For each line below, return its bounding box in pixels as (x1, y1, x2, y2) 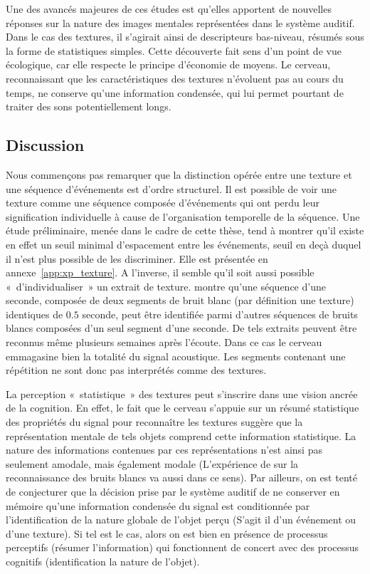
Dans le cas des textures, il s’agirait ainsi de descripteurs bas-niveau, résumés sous (6, 29, 364, 44)
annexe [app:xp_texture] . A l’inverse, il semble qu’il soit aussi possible (6, 265, 314, 280)
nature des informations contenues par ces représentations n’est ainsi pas (6, 442, 322, 457)
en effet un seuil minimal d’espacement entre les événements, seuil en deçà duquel (6, 236, 361, 251)
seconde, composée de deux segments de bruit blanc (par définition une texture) (6, 293, 354, 308)
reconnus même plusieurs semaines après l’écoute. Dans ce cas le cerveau (6, 335, 322, 350)
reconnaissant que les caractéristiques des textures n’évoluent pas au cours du (6, 71, 344, 85)
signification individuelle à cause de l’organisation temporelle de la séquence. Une (6, 209, 360, 224)
